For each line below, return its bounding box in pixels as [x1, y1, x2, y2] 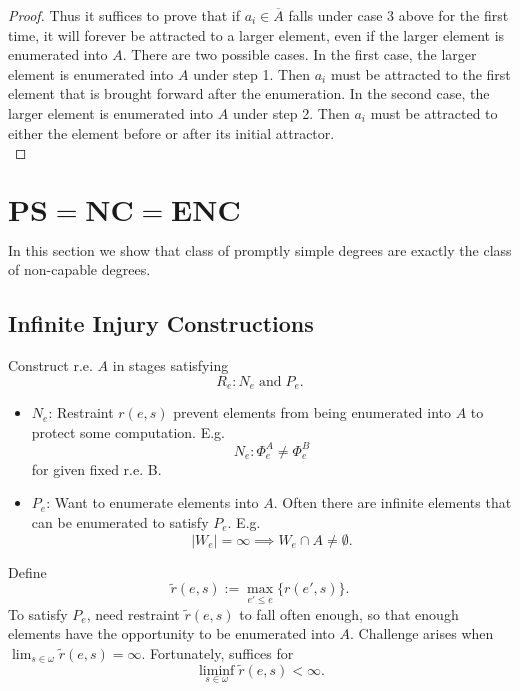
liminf [198, 663, 235, 678]
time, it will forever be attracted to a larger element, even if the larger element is [8, 24, 505, 45]
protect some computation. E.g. [31, 421, 225, 442]
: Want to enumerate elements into [46, 492, 259, 513]
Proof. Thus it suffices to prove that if [8, 5, 240, 25]
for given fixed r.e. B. [31, 458, 162, 479]
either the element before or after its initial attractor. [8, 122, 335, 143]
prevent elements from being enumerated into [173, 402, 451, 423]
